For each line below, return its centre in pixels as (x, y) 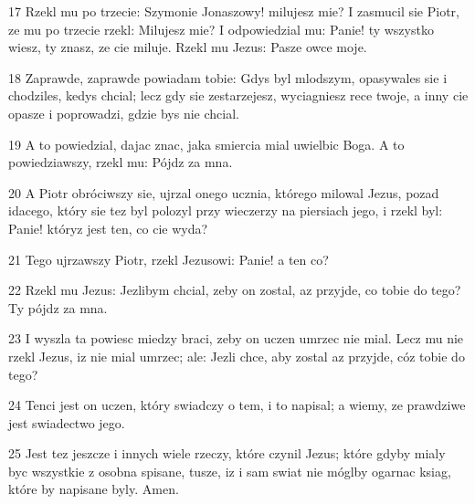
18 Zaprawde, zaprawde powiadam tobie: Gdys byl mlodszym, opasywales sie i (228, 77)
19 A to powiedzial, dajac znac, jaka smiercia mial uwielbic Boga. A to (206, 144)
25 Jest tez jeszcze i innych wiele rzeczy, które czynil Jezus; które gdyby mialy (227, 453)
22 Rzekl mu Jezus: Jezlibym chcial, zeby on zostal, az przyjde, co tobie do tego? (235, 290)
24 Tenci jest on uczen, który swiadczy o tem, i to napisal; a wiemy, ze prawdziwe (237, 405)
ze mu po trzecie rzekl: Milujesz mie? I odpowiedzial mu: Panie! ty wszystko (221, 29)
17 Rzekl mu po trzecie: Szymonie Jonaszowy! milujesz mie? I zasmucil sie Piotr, (234, 11)
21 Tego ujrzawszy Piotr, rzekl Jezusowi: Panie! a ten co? (169, 259)
